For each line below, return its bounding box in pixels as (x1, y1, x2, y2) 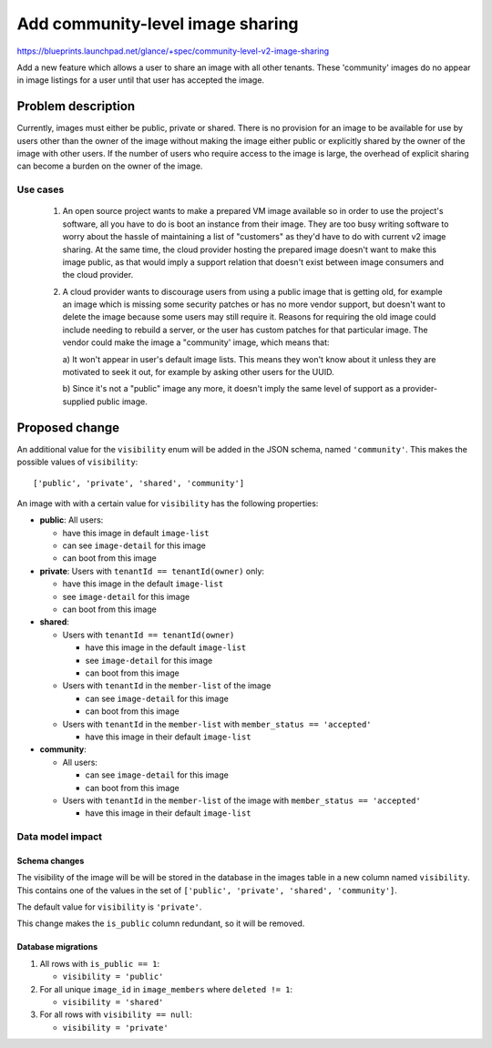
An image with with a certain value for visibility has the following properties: (16, 497, 319, 509)
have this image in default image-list (62, 527, 210, 538)
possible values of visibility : (16, 456, 138, 468)
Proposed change (16, 420, 120, 435)
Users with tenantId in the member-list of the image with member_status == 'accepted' (62, 795, 421, 806)
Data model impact (16, 830, 103, 843)
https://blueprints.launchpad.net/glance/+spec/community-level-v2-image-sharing (16, 46, 330, 56)
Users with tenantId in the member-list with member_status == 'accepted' (62, 718, 373, 729)
